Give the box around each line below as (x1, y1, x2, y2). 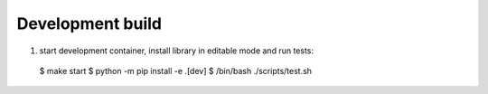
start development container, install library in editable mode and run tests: (39, 45, 314, 56)
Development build (16, 14, 163, 33)
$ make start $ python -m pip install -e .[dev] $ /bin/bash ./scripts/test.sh (39, 65, 312, 76)
